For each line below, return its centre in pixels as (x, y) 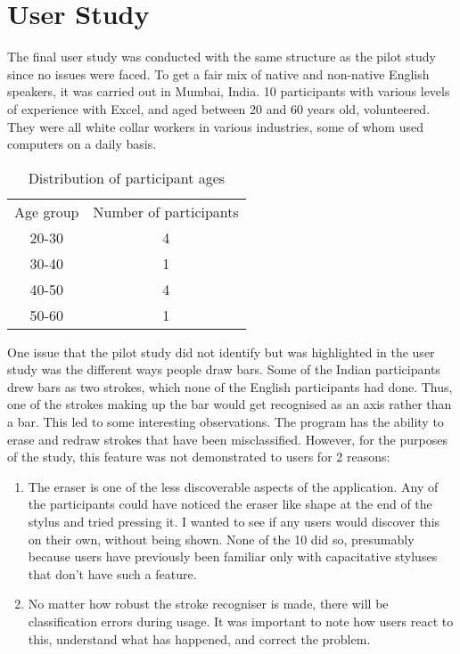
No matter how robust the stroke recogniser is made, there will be (208, 604)
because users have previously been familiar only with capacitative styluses (233, 556)
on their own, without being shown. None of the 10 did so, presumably (221, 539)
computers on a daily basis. (82, 144)
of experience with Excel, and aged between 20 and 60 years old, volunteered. (219, 108)
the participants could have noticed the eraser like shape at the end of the (230, 504)
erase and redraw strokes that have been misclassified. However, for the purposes (227, 439)
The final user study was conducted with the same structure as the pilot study (222, 57)
